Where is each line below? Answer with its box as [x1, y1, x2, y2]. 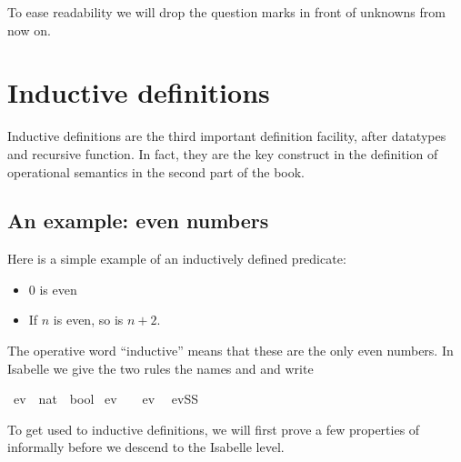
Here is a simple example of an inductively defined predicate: [7, 249, 346, 268]
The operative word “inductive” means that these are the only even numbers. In [7, 341, 454, 360]
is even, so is [53, 310, 124, 329]
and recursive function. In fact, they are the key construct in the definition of [7, 144, 438, 163]
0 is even [28, 279, 77, 298]
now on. [7, 20, 51, 39]
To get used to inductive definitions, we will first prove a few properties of [7, 419, 420, 438]
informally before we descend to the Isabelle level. [7, 437, 285, 457]
